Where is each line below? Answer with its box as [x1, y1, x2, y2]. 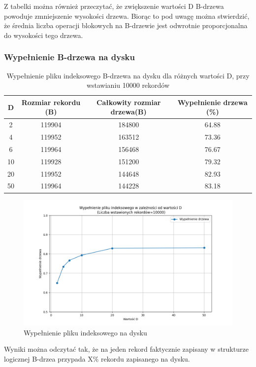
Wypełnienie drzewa [177, 97, 248, 107]
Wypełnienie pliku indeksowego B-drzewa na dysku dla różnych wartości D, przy [6, 70, 250, 80]
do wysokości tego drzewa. [4, 30, 83, 40]
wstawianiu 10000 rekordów [86, 80, 170, 90]
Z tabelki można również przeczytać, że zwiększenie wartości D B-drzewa [4, 1, 224, 11]
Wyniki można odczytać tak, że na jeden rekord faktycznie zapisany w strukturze [4, 344, 249, 354]
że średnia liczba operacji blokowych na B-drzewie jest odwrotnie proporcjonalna [4, 20, 248, 31]
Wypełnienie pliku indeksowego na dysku [24, 327, 147, 337]
